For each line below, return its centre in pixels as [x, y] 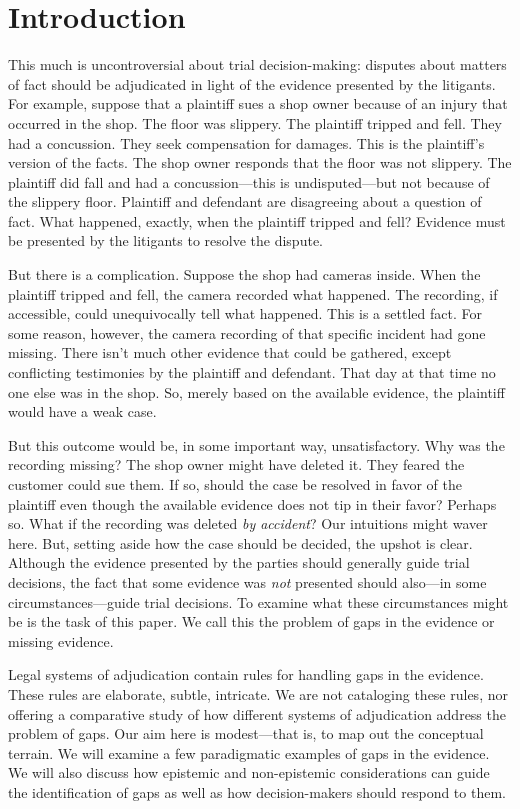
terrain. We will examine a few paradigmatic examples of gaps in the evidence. [249, 752]
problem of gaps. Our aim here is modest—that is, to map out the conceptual [246, 733]
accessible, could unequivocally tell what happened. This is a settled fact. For [245, 313]
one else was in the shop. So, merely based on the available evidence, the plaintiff [256, 391]
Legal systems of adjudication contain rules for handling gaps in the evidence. [246, 674]
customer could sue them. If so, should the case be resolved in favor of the [235, 484]
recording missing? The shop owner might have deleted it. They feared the [236, 464]
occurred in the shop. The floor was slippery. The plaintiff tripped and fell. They [255, 122]
